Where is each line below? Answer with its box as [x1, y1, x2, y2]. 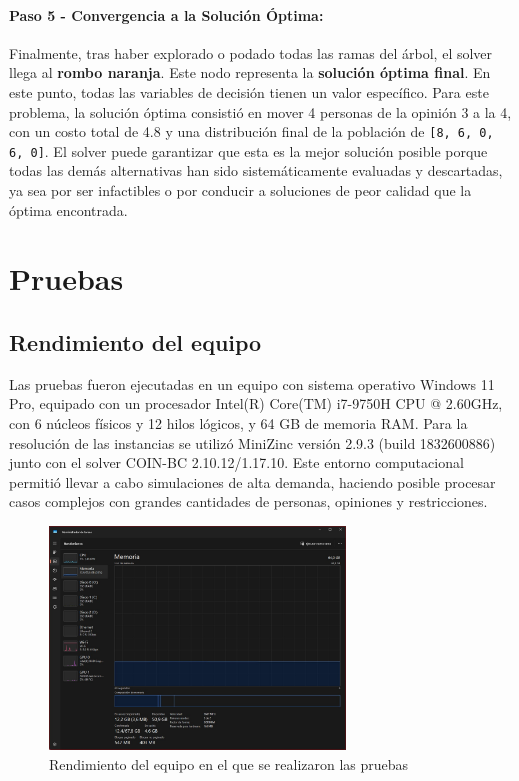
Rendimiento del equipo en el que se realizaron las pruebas [49, 753, 409, 774]
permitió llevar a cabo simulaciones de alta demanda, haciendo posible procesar [9, 471, 496, 492]
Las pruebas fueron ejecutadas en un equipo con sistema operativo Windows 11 [9, 373, 495, 394]
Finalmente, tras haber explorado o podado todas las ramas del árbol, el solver [9, 42, 493, 63]
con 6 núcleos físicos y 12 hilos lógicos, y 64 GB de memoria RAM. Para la [9, 413, 468, 434]
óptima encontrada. [9, 199, 128, 220]
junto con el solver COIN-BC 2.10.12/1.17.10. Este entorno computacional [9, 452, 464, 473]
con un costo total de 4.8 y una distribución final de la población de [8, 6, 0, [9, 121, 494, 142]
